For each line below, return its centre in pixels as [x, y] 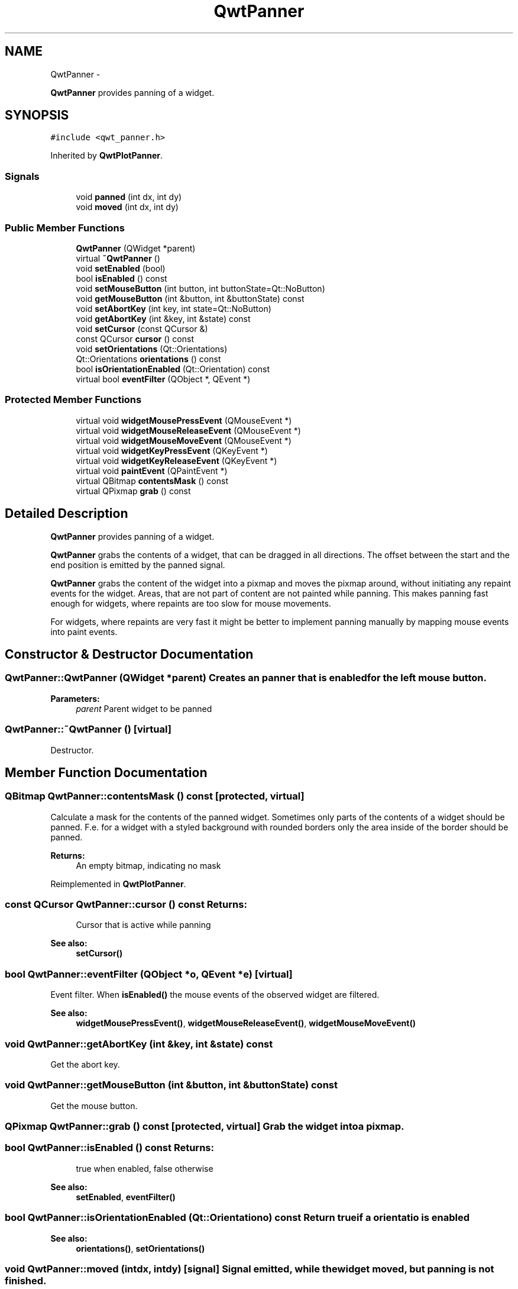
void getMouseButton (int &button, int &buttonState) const [190, 298]
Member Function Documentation [106, 772]
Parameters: [75, 698]
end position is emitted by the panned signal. [138, 565]
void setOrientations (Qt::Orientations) [152, 349]
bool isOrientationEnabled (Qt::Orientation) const [173, 369]
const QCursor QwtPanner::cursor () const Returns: [126, 905]
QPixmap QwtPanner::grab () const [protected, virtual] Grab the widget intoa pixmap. [205, 1127]
